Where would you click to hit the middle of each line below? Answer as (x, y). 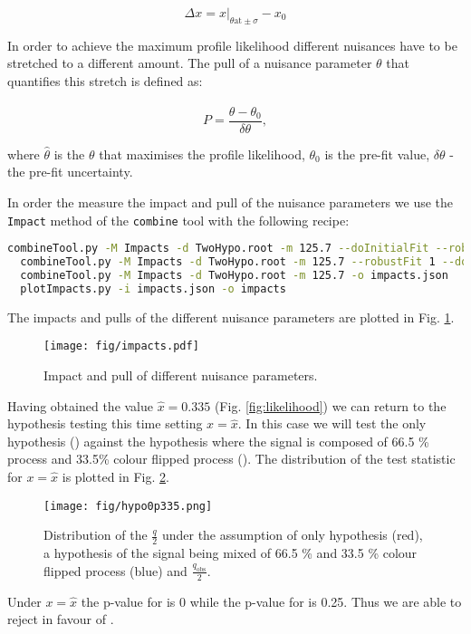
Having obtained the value (81, 405)
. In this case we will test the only (332, 423)
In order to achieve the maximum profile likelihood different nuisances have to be (232, 45)
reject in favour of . (61, 619)
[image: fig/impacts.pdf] (121, 346)
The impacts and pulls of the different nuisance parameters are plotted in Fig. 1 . (231, 317)
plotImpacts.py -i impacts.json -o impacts (153, 288)
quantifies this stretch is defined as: (105, 80)
